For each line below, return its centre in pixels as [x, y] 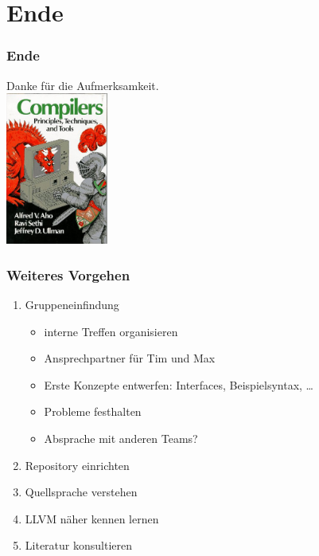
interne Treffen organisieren [111, 331]
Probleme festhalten [93, 411]
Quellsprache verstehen [81, 492]
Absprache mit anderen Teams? [121, 438]
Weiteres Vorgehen [68, 274]
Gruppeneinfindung [72, 304]
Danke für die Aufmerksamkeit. [83, 85]
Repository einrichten [77, 465]
